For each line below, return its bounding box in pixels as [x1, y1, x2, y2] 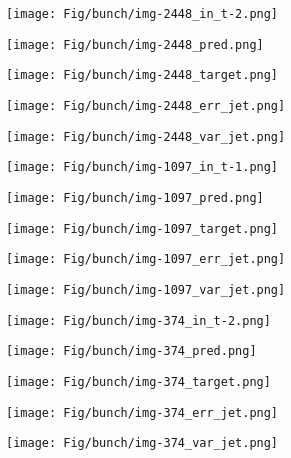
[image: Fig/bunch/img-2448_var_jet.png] [6, 129, 286, 144]
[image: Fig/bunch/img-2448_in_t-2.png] [6, 7, 279, 21]
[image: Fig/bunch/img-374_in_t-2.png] [6, 313, 271, 328]
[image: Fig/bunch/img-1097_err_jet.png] [6, 252, 286, 267]
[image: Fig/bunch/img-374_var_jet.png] [6, 436, 279, 451]
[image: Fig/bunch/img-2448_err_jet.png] [6, 98, 286, 113]
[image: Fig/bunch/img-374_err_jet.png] [6, 405, 279, 420]
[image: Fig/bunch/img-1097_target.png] [6, 221, 279, 236]
